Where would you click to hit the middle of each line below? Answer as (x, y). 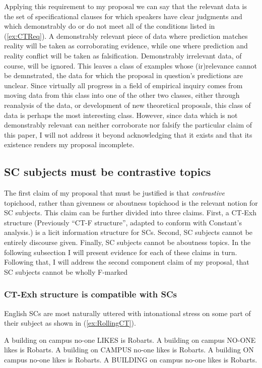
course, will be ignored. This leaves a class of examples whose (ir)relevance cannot (130, 65)
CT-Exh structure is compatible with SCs (91, 294)
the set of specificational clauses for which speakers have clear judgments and (123, 16)
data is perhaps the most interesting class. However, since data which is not (121, 115)
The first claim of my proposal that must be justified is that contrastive (114, 193)
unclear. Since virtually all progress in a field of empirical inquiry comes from (123, 85)
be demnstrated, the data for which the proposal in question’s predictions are (123, 75)
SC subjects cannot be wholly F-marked (66, 271)
